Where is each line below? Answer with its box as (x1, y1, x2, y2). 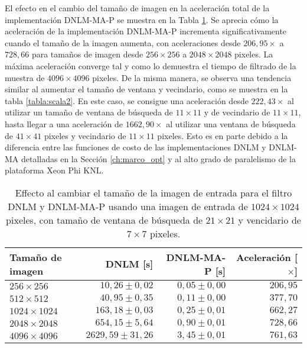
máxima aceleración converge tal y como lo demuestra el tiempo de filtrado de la (5, 59, 296, 72)
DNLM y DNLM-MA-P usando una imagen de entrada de (8, 199, 248, 213)
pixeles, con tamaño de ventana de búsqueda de (6, 212, 203, 227)
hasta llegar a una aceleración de (5, 117, 123, 130)
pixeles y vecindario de (44, 129, 126, 141)
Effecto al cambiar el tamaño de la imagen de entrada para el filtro (15, 185, 292, 199)
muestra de (5, 71, 45, 83)
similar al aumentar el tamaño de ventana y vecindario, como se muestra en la (5, 83, 288, 95)
